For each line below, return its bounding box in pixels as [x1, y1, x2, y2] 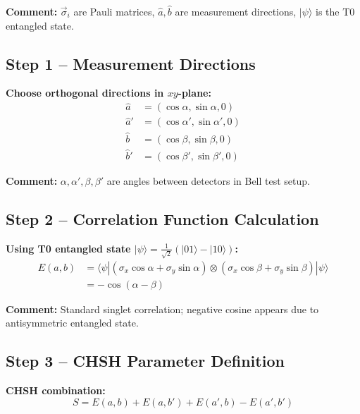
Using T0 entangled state [6, 241, 131, 255]
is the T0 [316, 4, 355, 18]
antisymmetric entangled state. [6, 315, 139, 330]
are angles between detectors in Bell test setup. [106, 173, 310, 188]
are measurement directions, [175, 4, 297, 18]
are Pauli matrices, [73, 4, 155, 18]
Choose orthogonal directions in [6, 85, 164, 100]
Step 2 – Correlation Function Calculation [6, 207, 319, 229]
